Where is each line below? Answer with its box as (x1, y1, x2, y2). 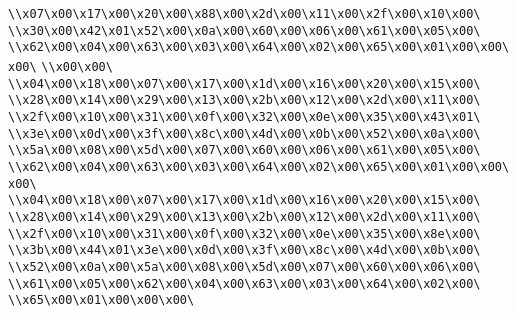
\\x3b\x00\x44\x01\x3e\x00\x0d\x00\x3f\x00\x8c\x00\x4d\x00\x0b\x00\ (8, 243, 481, 258)
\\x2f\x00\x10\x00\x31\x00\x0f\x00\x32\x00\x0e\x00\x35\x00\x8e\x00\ (8, 226, 481, 241)
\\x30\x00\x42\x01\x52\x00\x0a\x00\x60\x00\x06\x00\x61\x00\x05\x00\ (8, 23, 481, 38)
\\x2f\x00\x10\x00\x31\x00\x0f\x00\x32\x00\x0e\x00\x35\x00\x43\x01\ (8, 109, 481, 124)
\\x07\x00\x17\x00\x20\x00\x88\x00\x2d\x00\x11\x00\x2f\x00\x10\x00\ (8, 7, 481, 21)
